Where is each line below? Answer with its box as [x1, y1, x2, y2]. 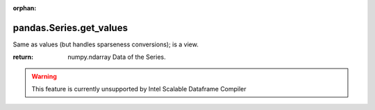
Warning [31, 72, 57, 80]
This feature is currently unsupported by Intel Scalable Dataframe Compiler [31, 85, 247, 93]
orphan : [12, 4, 37, 12]
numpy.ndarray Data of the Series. [67, 53, 166, 62]
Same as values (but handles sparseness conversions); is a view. [12, 40, 199, 48]
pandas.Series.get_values [12, 21, 128, 34]
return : [12, 53, 34, 62]
